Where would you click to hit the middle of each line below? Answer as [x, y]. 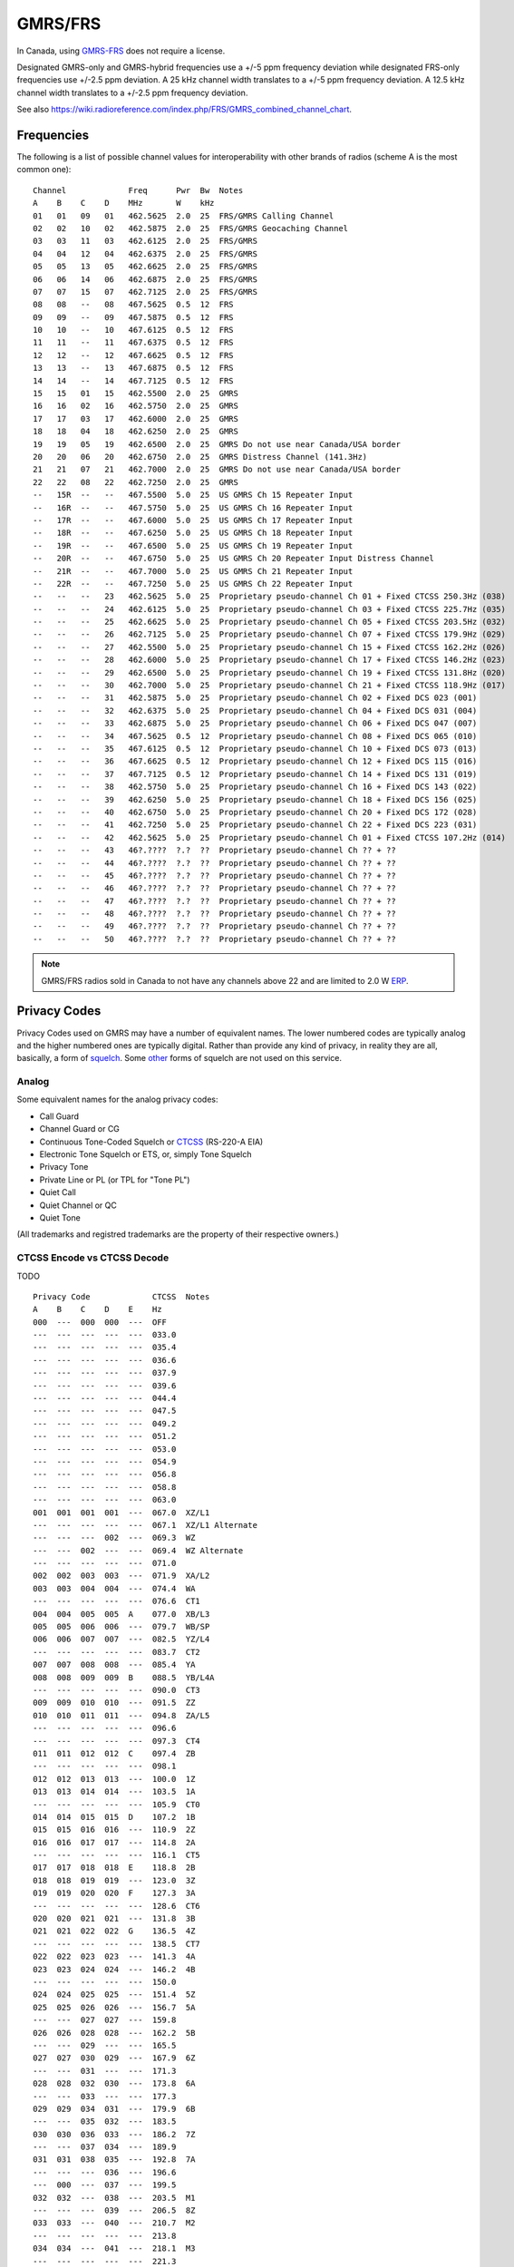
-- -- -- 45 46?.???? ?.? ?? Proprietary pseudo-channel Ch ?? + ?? [214, 876]
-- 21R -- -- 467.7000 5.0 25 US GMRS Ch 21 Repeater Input [193, 571]
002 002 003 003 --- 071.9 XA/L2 [121, 1576]
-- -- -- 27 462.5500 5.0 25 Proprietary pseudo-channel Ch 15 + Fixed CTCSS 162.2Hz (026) [270, 647]
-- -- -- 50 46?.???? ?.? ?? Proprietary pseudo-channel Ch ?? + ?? [214, 939]
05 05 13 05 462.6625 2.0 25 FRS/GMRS [145, 267]
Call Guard [59, 1116]
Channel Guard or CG [79, 1129]
